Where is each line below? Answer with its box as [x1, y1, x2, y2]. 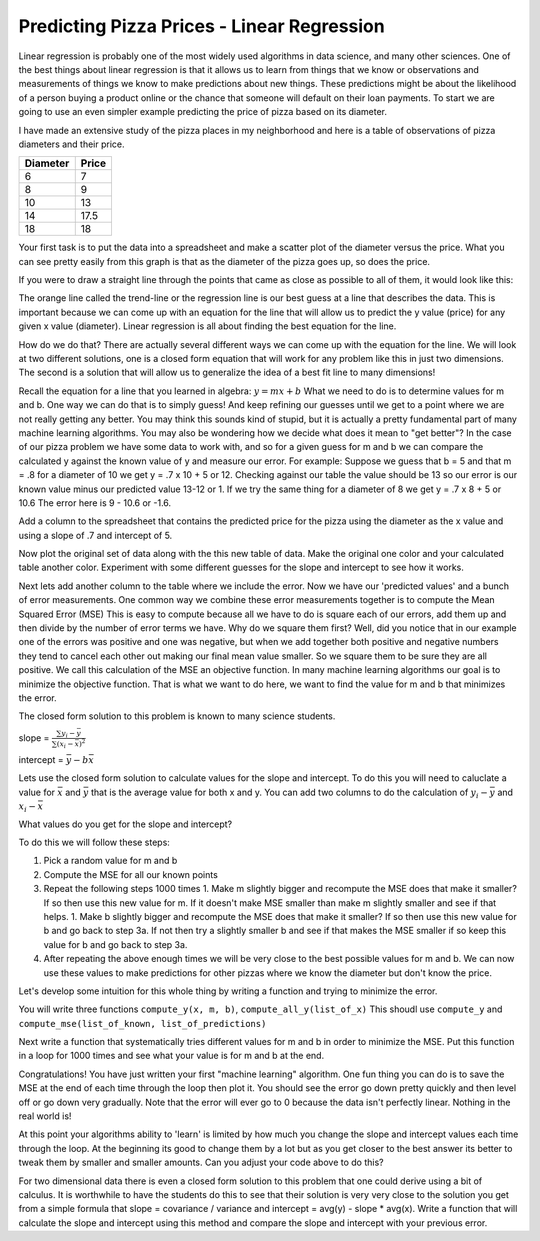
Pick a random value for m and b [43, 855, 178, 867]
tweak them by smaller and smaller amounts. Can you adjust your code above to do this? [18, 1156, 384, 1169]
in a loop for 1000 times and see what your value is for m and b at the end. [18, 1050, 325, 1062]
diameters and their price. [18, 138, 125, 150]
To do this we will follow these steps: [18, 836, 170, 848]
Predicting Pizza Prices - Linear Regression [18, 15, 385, 37]
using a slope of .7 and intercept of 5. [18, 529, 173, 541]
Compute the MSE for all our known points [43, 868, 219, 880]
